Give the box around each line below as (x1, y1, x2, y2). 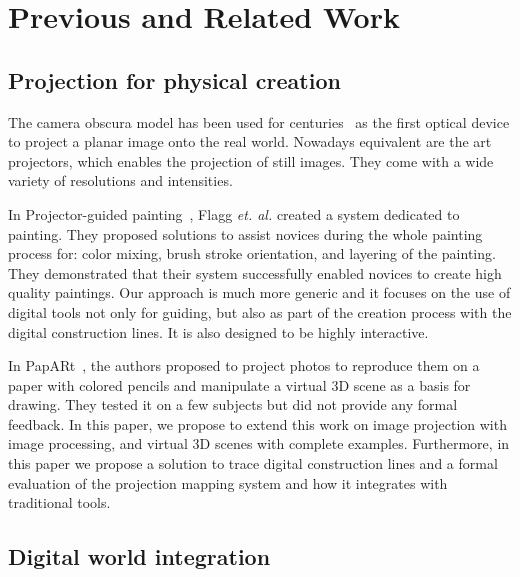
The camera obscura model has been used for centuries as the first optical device (8, 111, 510, 132)
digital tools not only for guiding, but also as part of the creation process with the (8, 301, 512, 322)
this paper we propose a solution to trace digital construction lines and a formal (8, 453, 498, 474)
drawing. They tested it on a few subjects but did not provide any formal (8, 394, 458, 415)
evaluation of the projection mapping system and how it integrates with (8, 472, 448, 493)
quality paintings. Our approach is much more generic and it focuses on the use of (8, 282, 511, 303)
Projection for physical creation (8, 64, 341, 95)
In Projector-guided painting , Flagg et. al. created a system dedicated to (8, 203, 460, 224)
